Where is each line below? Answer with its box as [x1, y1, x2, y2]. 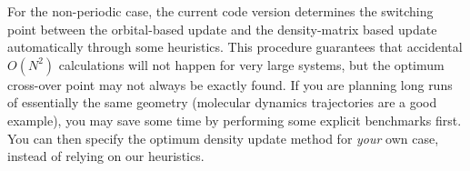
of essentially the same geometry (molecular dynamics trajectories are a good [7, 93, 437, 112]
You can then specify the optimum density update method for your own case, [7, 128, 439, 147]
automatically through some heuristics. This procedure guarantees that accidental [7, 37, 463, 56]
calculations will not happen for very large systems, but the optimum [58, 55, 445, 74]
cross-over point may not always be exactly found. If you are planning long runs [7, 75, 453, 94]
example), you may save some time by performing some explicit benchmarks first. [7, 110, 462, 129]
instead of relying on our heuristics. [7, 146, 205, 166]
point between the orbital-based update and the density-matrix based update [7, 19, 437, 38]
